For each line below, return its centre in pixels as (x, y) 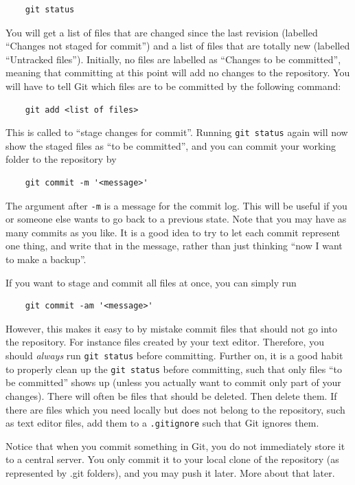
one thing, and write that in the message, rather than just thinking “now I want (174, 246)
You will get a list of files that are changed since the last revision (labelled (162, 32)
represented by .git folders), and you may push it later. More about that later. (170, 472)
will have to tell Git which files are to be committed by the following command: (173, 86)
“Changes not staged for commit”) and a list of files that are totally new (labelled (178, 46)
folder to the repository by (61, 159)
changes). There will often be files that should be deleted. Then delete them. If (171, 395)
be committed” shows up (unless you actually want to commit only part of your (173, 382)
